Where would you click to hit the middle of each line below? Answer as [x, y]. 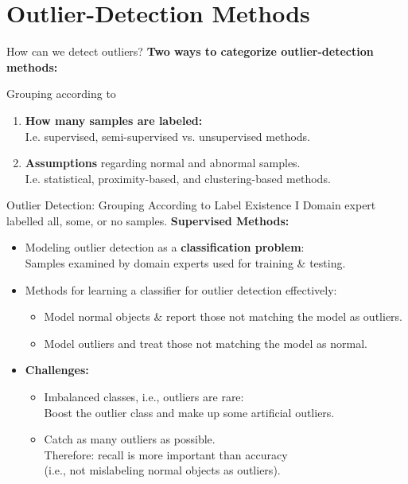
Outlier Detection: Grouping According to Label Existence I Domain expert [191, 205]
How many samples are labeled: [114, 120]
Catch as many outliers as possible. [130, 439]
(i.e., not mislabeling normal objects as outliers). [162, 470]
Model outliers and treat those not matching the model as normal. [206, 343]
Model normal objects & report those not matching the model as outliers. [223, 316]
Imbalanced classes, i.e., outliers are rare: [144, 397]
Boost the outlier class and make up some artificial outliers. [189, 412]
